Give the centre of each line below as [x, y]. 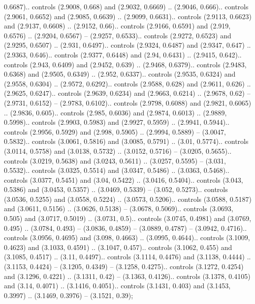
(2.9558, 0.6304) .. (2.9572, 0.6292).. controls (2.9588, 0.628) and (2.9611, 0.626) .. [127, 83]
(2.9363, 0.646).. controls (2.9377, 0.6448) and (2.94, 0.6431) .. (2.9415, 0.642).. [123, 54]
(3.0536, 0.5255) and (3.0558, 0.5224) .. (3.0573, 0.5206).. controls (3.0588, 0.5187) [128, 199]
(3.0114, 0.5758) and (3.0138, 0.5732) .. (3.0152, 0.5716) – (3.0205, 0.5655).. [118, 151]
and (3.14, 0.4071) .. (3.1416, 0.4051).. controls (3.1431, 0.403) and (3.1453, [117, 286]
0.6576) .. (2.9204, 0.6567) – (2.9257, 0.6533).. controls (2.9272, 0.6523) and [118, 35]
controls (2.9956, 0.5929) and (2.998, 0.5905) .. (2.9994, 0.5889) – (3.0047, [115, 131]
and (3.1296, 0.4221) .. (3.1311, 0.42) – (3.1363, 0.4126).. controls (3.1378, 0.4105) [127, 276]
